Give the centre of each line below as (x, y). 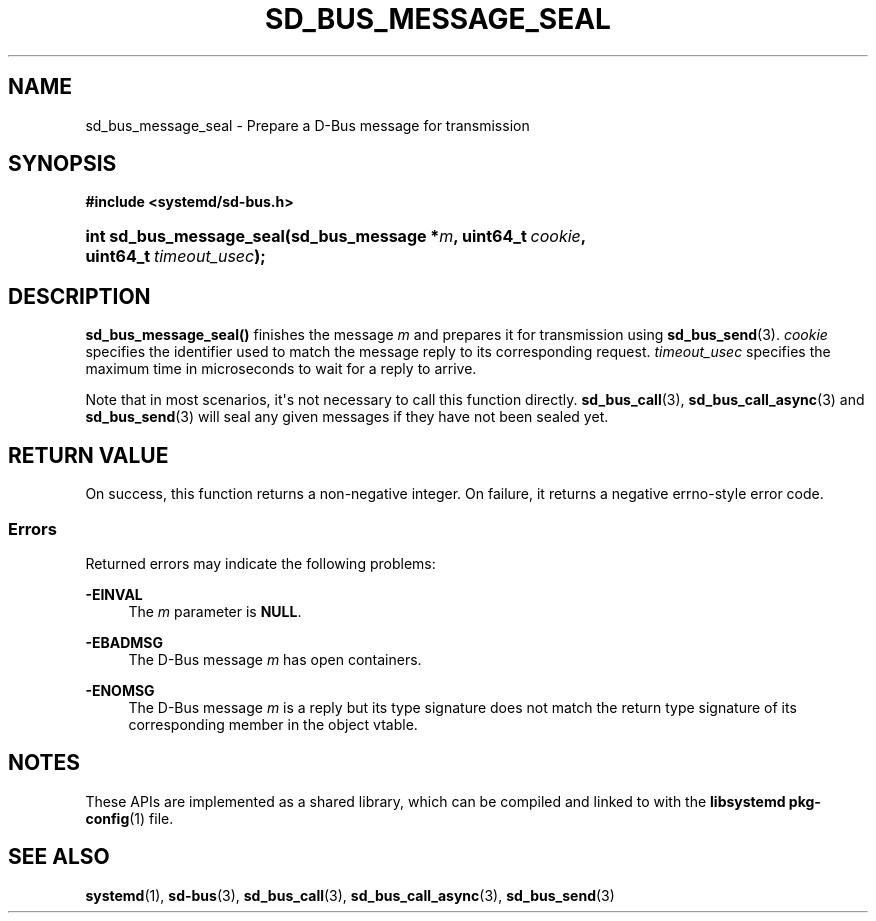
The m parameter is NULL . (215, 611)
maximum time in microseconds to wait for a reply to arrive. (281, 369)
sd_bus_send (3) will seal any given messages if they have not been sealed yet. (347, 417)
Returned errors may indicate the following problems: (260, 563)
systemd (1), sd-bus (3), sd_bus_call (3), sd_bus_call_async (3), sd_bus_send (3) (350, 895)
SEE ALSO (59, 857)
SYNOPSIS (62, 164)
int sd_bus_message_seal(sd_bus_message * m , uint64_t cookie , (335, 236)
